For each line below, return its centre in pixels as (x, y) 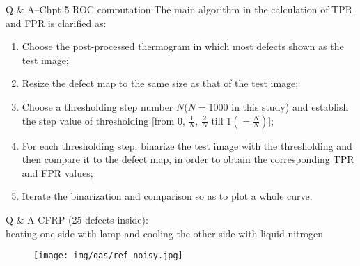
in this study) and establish (290, 106)
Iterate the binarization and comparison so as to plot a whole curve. (167, 196)
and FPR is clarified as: (56, 23)
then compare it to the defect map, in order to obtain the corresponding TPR (188, 159)
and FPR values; (57, 172)
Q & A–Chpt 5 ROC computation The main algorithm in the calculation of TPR (179, 9)
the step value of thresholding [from (98, 120)
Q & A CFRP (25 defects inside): (77, 219)
